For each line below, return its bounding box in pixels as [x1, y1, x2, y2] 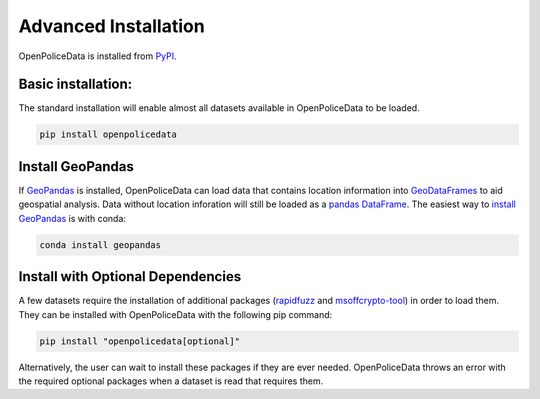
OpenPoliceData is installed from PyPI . [18, 50, 177, 62]
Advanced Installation [18, 15, 205, 37]
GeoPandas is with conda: [18, 212, 127, 224]
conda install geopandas [39, 239, 162, 250]
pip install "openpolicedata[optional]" [39, 335, 240, 347]
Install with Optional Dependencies [18, 268, 242, 285]
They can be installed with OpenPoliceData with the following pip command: [18, 308, 333, 320]
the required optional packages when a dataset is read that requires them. [18, 375, 324, 387]
